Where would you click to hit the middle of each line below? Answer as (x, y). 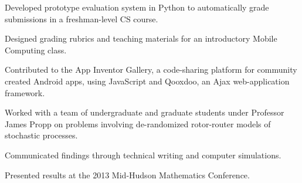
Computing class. (36, 50)
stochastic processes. (41, 135)
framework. (25, 92)
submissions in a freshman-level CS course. (82, 18)
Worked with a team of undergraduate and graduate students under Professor (145, 112)
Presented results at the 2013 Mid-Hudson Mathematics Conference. (127, 174)
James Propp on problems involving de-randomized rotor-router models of (138, 123)
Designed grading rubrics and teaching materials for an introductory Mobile (141, 38)
